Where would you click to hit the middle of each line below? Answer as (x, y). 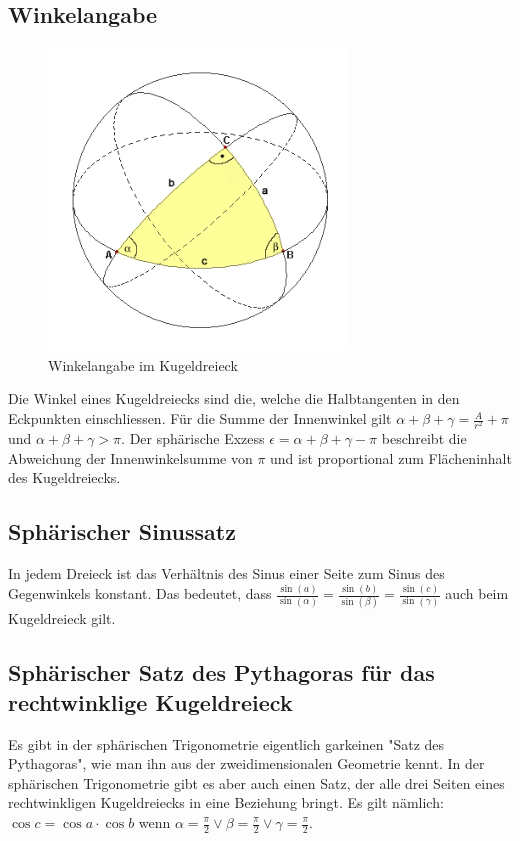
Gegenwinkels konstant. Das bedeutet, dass (140, 593)
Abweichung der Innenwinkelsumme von (130, 457)
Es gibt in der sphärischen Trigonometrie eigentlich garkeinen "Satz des (226, 743)
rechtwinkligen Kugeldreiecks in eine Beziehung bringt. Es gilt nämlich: (226, 802)
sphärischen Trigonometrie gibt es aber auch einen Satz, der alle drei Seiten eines (256, 782)
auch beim (477, 593)
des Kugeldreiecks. (64, 477)
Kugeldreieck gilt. (62, 618)
